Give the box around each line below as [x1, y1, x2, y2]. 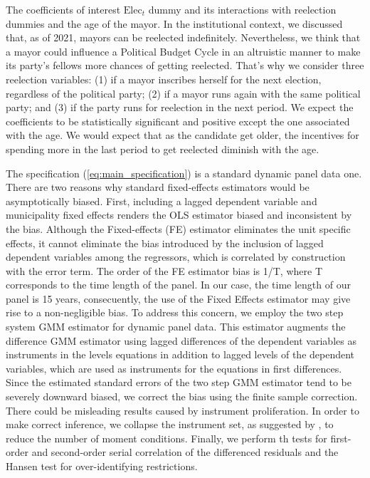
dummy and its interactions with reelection [148, 2, 337, 16]
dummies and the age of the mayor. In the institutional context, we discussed [6, 16, 343, 31]
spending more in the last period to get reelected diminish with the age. [6, 141, 319, 156]
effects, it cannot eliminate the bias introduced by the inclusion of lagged [6, 235, 324, 250]
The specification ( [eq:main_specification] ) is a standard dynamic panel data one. [6, 165, 362, 180]
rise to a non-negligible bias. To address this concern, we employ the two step [6, 305, 344, 320]
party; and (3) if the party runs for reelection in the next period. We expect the [6, 100, 354, 115]
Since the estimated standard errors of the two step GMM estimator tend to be [6, 375, 351, 390]
